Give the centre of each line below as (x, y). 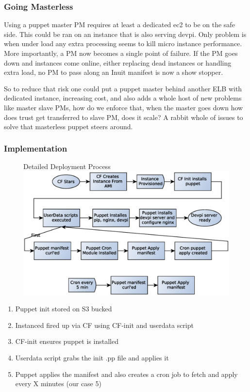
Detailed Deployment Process (67, 166)
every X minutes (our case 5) (58, 383)
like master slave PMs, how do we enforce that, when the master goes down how (124, 107)
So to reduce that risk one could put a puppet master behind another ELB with (123, 88)
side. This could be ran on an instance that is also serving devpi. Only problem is (125, 34)
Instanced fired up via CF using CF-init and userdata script (104, 325)
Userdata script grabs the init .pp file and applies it (92, 358)
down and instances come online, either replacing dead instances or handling (118, 62)
